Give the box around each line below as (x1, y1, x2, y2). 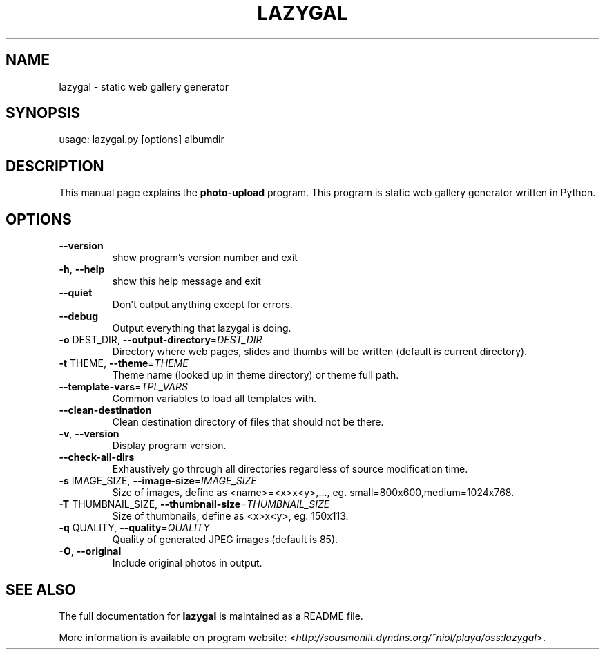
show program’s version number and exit (112, 251, 298, 264)
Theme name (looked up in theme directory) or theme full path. (112, 369, 399, 381)
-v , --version (59, 428, 119, 440)
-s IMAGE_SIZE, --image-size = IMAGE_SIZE (59, 475, 257, 487)
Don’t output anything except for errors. (112, 298, 293, 311)
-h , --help (59, 263, 105, 276)
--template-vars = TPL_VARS (59, 381, 188, 393)
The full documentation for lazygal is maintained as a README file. (59, 609, 363, 622)
